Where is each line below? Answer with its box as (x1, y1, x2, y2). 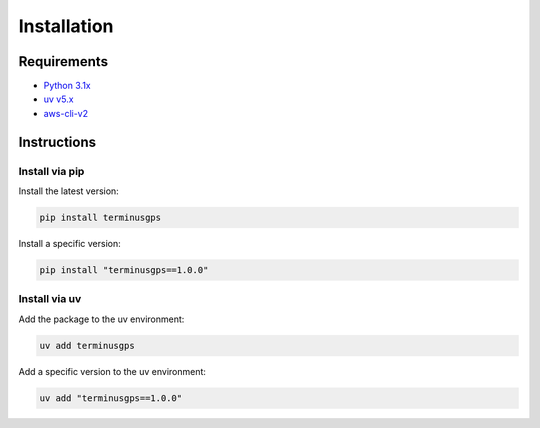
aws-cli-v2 (43, 107, 89, 119)
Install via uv (18, 292, 82, 306)
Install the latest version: (18, 185, 119, 197)
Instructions (18, 133, 97, 150)
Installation (18, 15, 114, 37)
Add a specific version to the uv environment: (18, 365, 207, 377)
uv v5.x (43, 93, 74, 105)
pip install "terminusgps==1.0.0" (39, 264, 209, 275)
